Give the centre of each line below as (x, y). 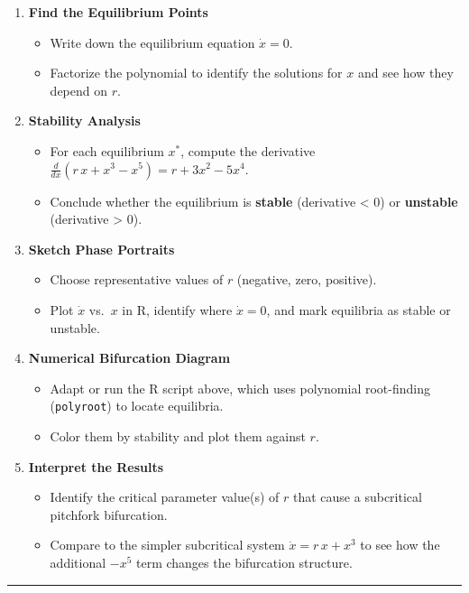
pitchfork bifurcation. (109, 514)
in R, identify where (177, 309)
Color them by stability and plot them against (178, 435)
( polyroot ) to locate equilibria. (137, 406)
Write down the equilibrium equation (152, 42)
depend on (78, 90)
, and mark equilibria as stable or (359, 309)
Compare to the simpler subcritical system (167, 545)
